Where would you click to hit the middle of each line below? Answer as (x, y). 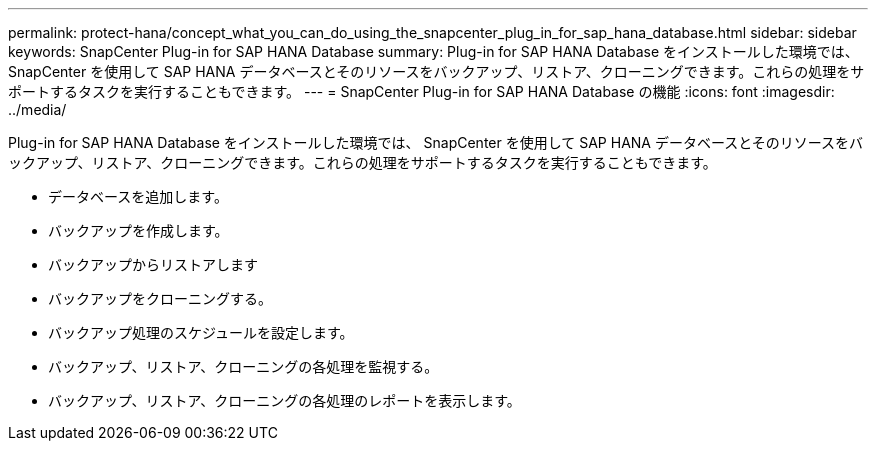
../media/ (37, 109)
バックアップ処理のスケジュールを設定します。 (201, 332)
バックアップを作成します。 (138, 230)
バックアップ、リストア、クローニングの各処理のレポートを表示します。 (284, 400)
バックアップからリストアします (153, 264)
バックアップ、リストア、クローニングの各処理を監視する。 (243, 366)
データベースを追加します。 (138, 196)
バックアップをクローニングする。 (160, 298)
